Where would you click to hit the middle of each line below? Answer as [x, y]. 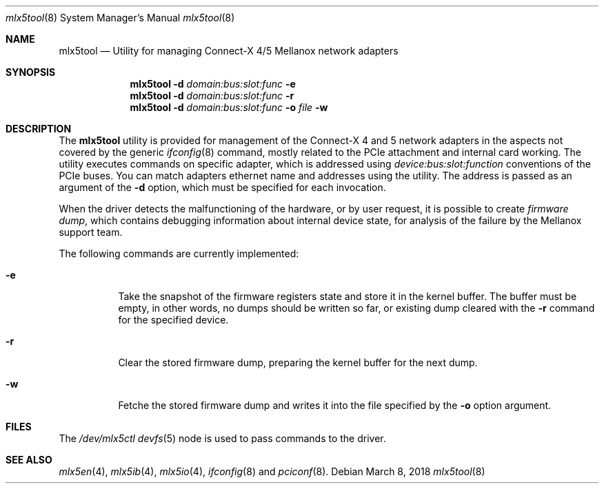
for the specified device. [173, 320]
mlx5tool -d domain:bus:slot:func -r [212, 96]
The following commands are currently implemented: [179, 253]
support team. [91, 232]
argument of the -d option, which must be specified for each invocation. [222, 187]
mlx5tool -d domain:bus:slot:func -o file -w [229, 107]
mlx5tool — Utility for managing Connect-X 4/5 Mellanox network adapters [229, 51]
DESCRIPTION [39, 129]
